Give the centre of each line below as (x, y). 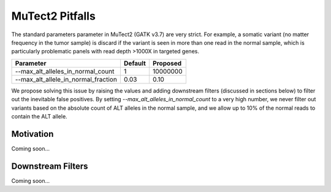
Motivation (32, 134)
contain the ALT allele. (39, 116)
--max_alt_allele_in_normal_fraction (66, 79)
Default (135, 63)
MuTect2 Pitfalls (54, 16)
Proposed (167, 63)
